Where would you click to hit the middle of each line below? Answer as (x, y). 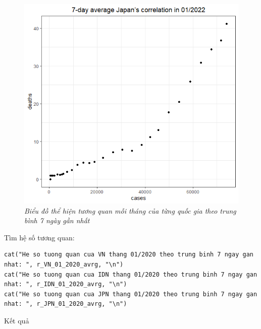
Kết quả (17, 320)
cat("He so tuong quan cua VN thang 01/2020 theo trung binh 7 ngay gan (129, 255)
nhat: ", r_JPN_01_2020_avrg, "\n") (66, 304)
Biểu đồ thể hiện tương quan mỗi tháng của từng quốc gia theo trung (130, 210)
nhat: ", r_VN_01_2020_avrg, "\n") (64, 265)
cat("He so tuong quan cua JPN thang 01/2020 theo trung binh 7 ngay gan (131, 294)
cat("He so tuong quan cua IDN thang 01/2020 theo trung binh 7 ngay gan (131, 274)
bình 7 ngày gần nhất (57, 220)
